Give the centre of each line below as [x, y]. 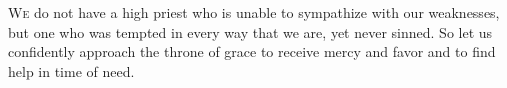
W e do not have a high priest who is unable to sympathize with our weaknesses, [254, 12]
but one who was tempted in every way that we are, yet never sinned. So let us [250, 31]
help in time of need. [71, 70]
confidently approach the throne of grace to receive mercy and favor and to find [252, 51]
